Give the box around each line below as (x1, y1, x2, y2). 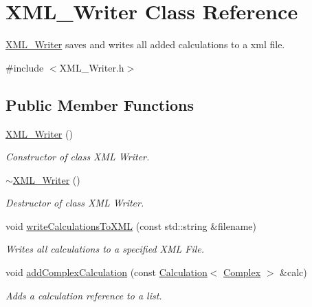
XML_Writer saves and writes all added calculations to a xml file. (5, 37, 285, 52)
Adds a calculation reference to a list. (5, 288, 162, 302)
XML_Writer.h (59, 60, 124, 74)
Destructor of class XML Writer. (5, 195, 144, 210)
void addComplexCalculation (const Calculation (5, 265, 208, 279)
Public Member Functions (5, 94, 194, 115)
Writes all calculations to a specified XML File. (5, 242, 205, 256)
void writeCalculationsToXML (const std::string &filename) (5, 218, 257, 233)
